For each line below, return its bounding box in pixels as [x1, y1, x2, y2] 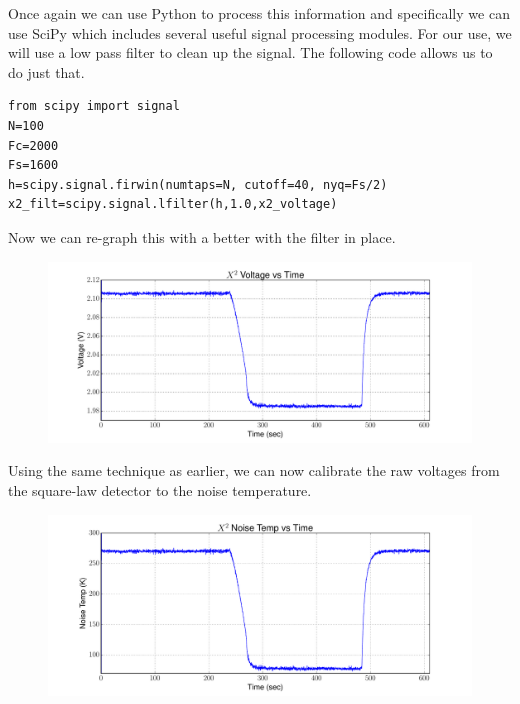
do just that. [8, 61, 85, 82]
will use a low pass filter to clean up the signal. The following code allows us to [8, 42, 493, 63]
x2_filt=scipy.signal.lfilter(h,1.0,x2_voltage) [8, 197, 338, 212]
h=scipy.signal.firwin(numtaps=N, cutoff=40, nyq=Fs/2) [8, 177, 388, 192]
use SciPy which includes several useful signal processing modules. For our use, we [8, 22, 512, 43]
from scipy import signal [8, 99, 180, 114]
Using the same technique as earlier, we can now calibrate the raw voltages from [8, 460, 500, 481]
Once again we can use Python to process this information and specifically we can [8, 3, 510, 23]
